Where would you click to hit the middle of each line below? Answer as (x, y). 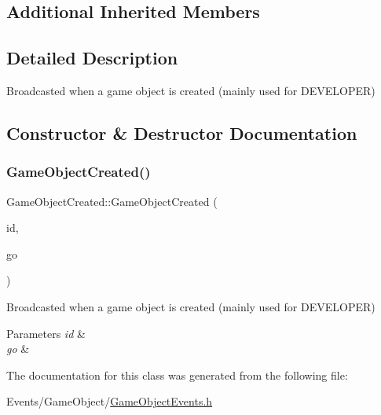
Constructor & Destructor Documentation (182, 132)
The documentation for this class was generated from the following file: (177, 375)
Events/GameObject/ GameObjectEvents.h (110, 401)
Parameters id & (46, 333)
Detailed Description (92, 58)
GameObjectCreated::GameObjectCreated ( (112, 201)
